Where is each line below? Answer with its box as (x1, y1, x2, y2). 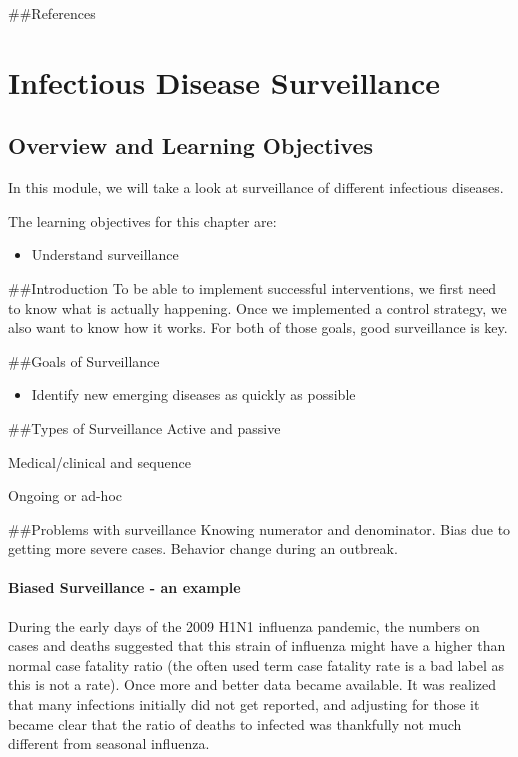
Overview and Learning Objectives (8, 130, 373, 161)
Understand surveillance (31, 244, 179, 265)
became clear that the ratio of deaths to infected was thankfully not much (8, 713, 462, 734)
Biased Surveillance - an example (8, 577, 241, 598)
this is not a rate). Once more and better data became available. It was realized (8, 674, 496, 695)
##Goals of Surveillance (8, 350, 160, 371)
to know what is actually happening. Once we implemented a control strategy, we (8, 297, 507, 318)
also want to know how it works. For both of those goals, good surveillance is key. (8, 317, 508, 338)
